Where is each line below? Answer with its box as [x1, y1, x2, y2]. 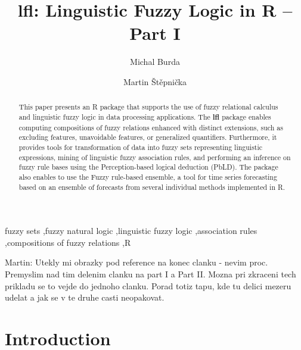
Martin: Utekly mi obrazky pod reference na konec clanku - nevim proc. [5, 256, 268, 268]
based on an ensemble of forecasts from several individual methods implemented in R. [18, 182, 286, 192]
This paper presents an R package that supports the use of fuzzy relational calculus [18, 102, 278, 112]
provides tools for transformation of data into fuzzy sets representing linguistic [18, 142, 263, 152]
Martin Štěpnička [123, 75, 187, 87]
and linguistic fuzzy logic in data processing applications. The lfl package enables [18, 111, 271, 122]
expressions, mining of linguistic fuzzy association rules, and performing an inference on [18, 152, 291, 162]
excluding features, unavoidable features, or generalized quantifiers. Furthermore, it [18, 132, 277, 142]
